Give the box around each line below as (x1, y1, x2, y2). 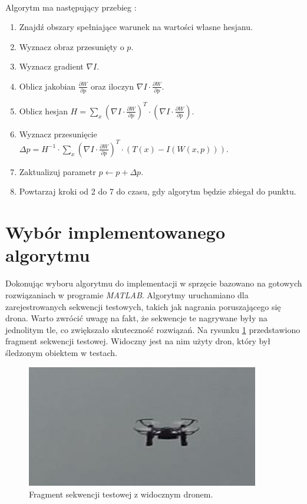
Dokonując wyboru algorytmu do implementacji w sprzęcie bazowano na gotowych (5, 277, 302, 289)
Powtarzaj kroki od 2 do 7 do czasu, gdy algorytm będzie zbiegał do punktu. (19, 185, 296, 197)
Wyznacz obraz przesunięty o (19, 40, 124, 52)
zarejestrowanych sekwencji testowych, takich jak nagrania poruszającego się (5, 300, 281, 312)
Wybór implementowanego (5, 220, 225, 244)
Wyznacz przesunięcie (19, 127, 97, 140)
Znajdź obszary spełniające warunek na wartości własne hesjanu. (19, 21, 253, 33)
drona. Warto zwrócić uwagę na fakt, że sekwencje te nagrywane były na (5, 312, 268, 324)
